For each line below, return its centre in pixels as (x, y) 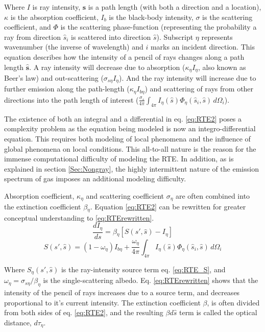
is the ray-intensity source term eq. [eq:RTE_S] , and (143, 269)
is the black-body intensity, (151, 17)
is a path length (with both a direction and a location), (175, 7)
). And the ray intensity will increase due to (187, 78)
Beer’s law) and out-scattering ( (54, 78)
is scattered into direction (111, 37)
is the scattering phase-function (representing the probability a (159, 27)
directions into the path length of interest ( (71, 99)
